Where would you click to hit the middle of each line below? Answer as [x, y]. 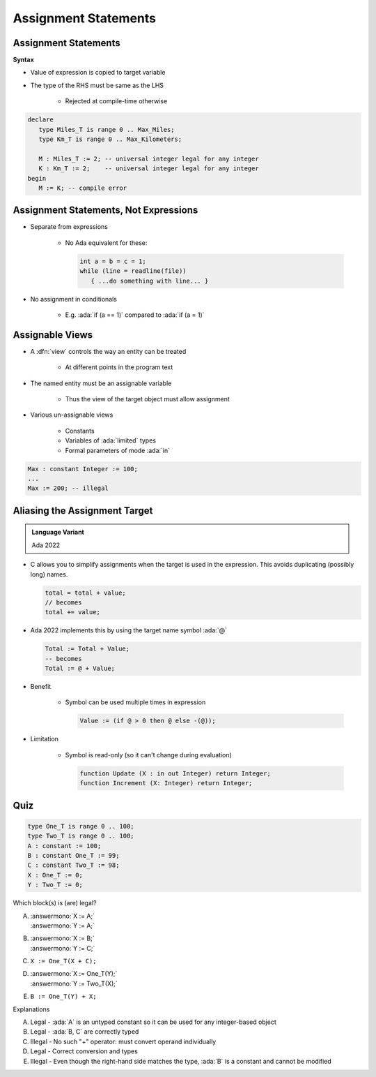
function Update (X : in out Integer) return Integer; [175, 773]
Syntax [23, 60]
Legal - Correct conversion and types [84, 1051]
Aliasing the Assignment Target [83, 511]
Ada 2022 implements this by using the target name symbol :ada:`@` [129, 630]
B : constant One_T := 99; [73, 855]
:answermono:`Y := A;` [63, 926]
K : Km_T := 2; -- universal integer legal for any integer [149, 169]
